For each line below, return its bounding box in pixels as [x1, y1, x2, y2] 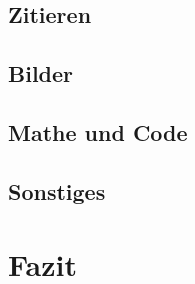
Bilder [8, 58, 74, 89]
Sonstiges [8, 175, 106, 206]
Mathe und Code [8, 116, 188, 147]
